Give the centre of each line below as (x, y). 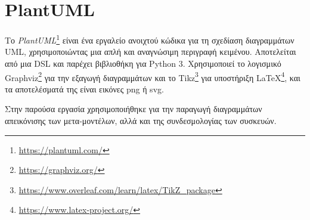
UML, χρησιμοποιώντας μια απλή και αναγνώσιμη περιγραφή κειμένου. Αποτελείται (151, 52)
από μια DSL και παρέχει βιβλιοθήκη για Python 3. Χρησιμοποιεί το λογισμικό (143, 63)
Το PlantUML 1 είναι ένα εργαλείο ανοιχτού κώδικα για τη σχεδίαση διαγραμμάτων (150, 39)
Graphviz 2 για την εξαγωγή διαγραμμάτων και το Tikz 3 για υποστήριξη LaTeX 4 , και (153, 76)
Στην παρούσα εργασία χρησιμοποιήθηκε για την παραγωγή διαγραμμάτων (134, 109)
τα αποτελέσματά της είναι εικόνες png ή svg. (84, 89)
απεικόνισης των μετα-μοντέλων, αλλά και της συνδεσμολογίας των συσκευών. (141, 120)
